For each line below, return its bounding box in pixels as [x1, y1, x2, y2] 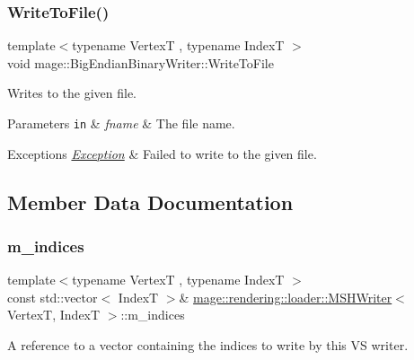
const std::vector [7, 287, 98, 306]
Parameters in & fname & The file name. [7, 114, 235, 132]
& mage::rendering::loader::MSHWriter [179, 287, 392, 306]
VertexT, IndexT [7, 305, 101, 324]
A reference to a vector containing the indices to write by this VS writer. [7, 336, 409, 355]
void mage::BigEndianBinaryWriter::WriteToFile [7, 53, 274, 72]
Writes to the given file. [7, 83, 137, 102]
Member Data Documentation [7, 188, 294, 215]
